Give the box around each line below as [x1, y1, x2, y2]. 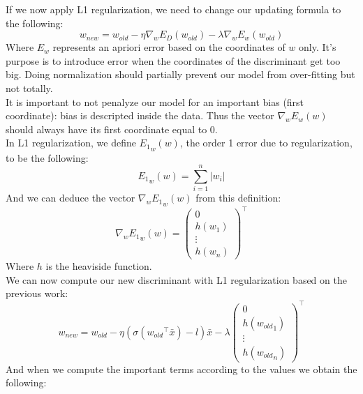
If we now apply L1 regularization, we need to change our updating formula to [6, 2, 341, 16]
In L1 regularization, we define [6, 135, 136, 150]
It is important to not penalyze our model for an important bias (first [6, 94, 304, 109]
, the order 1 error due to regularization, [179, 135, 353, 150]
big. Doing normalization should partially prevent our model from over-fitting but [6, 67, 355, 82]
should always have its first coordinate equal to [6, 121, 207, 136]
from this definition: [195, 190, 281, 205]
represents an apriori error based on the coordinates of [52, 40, 286, 54]
